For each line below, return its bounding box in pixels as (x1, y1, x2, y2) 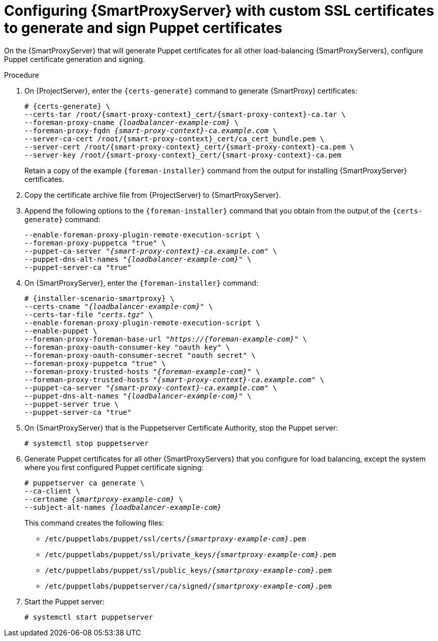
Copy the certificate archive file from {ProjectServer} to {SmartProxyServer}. (24, 190, 281, 199)
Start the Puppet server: (24, 597, 105, 606)
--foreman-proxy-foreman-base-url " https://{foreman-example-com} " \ (24, 334, 307, 343)
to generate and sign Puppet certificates (4, 19, 283, 37)
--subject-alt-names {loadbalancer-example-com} (24, 503, 222, 511)
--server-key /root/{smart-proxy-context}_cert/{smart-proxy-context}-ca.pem (24, 150, 341, 159)
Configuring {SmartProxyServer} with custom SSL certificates (4, 2, 434, 19)
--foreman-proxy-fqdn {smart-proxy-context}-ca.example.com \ (24, 126, 277, 135)
